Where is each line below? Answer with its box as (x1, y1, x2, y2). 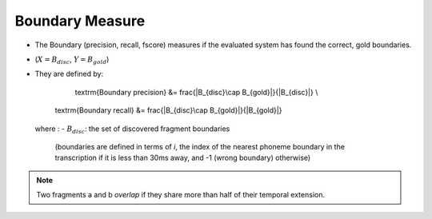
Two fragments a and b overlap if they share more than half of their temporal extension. (36, 190, 326, 200)
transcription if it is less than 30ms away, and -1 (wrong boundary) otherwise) (54, 153, 311, 163)
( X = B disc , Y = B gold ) (34, 54, 110, 66)
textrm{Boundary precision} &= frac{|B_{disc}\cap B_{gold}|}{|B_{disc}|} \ (74, 87, 318, 97)
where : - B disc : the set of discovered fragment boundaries (34, 124, 230, 135)
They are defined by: (34, 69, 104, 79)
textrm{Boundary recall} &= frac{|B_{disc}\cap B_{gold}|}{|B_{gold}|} (54, 106, 282, 115)
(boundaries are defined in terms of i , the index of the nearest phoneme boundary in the (54, 141, 346, 151)
